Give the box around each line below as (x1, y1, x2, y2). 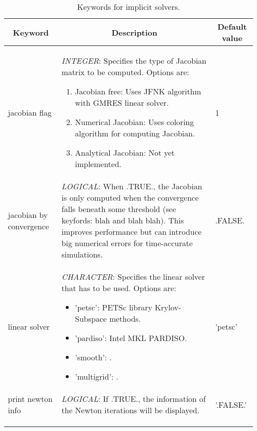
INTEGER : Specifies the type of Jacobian (61, 55, 207, 66)
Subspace (75, 313, 107, 324)
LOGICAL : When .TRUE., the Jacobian (61, 180, 202, 192)
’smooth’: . (75, 351, 112, 363)
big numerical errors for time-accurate (61, 237, 193, 249)
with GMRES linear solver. (75, 97, 169, 108)
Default (217, 21, 247, 32)
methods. (109, 313, 141, 324)
